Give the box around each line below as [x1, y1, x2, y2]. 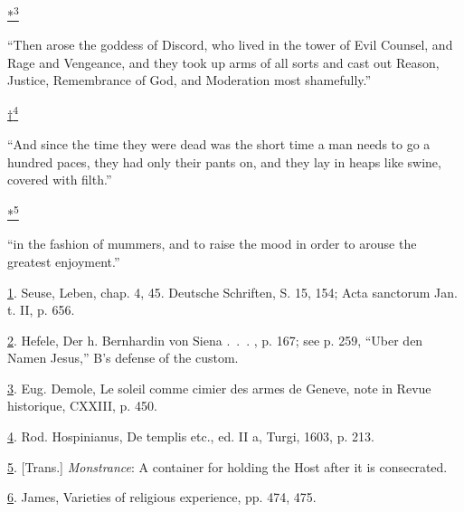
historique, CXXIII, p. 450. [7, 396, 157, 415]
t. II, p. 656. [7, 300, 75, 319]
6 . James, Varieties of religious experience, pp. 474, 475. [7, 488, 317, 507]
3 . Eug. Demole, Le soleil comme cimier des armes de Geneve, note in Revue [7, 378, 431, 397]
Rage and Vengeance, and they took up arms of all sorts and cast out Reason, [7, 52, 440, 71]
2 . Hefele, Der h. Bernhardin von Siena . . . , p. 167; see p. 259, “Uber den [7, 330, 423, 349]
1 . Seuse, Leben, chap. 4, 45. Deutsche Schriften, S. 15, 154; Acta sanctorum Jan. [7, 282, 458, 301]
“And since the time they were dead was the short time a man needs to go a [7, 135, 431, 154]
